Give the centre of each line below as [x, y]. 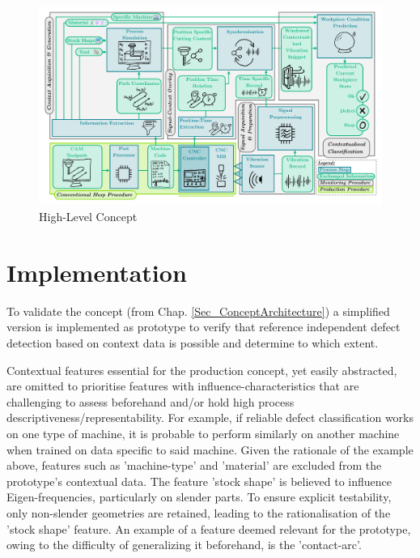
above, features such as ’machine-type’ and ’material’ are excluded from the [194, 465]
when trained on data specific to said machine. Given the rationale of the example [210, 449]
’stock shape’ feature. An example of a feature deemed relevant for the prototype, [209, 528]
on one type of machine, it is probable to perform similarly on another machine [203, 433]
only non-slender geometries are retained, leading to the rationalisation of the [199, 512]
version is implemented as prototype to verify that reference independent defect [204, 327]
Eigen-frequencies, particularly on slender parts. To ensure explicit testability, [199, 497]
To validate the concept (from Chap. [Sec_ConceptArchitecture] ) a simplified [198, 311]
